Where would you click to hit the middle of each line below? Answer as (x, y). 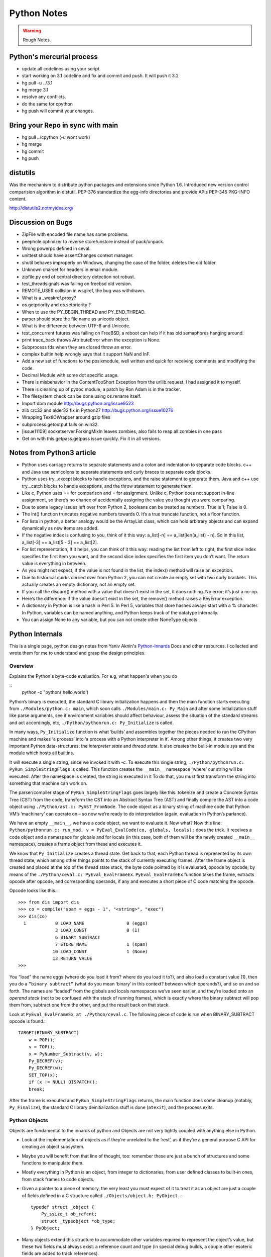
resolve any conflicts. (44, 97)
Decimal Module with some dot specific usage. (70, 375)
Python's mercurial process (53, 57)
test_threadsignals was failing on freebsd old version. (77, 284)
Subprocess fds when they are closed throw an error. (77, 347)
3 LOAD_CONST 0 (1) (98, 930)
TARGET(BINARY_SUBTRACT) (49, 1033)
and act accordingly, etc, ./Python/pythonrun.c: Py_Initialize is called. (92, 723)
